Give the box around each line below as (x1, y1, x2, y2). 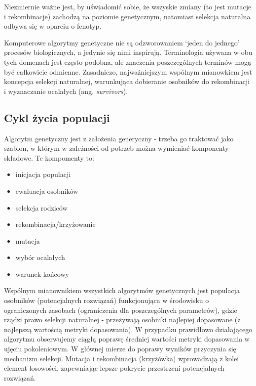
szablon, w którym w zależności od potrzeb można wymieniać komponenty (4, 143, 229, 153)
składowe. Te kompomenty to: (4, 152, 94, 163)
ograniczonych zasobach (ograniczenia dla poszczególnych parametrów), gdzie (4, 304, 237, 315)
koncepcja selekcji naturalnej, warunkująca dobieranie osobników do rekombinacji (4, 76, 250, 86)
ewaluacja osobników (15, 185, 78, 196)
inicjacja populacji (15, 169, 71, 179)
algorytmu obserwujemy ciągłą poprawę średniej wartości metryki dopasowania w (4, 334, 250, 344)
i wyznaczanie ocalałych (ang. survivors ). (4, 86, 128, 96)
